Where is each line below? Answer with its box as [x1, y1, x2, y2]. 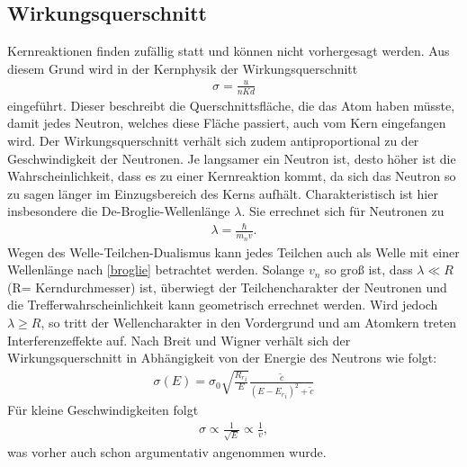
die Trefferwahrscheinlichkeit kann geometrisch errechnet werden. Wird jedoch [7, 295, 438, 314]
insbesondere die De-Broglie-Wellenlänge [7, 202, 230, 220]
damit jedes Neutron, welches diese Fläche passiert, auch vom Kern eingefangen [7, 113, 446, 132]
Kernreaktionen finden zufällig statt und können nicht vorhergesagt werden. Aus [7, 41, 450, 60]
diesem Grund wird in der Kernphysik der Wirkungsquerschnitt [7, 58, 358, 77]
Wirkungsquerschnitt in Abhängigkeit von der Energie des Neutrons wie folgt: [7, 348, 437, 367]
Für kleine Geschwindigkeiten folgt [7, 400, 199, 419]
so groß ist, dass [325, 260, 413, 279]
